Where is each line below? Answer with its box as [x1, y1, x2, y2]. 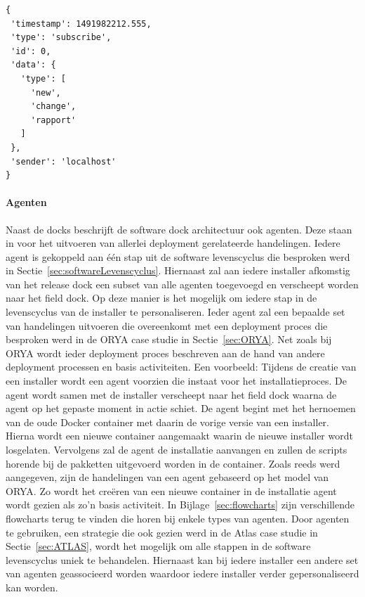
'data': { [11, 60, 56, 70]
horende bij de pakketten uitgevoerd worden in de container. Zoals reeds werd [6, 456, 340, 470]
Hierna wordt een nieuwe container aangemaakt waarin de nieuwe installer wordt [6, 428, 353, 443]
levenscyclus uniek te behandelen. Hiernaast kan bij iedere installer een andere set [6, 552, 359, 567]
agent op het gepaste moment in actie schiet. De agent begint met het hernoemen [6, 401, 356, 416]
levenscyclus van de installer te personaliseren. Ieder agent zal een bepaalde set [6, 304, 345, 319]
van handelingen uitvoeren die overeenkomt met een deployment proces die [6, 318, 328, 333]
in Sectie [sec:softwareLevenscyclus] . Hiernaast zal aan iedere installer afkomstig [6, 263, 350, 278]
